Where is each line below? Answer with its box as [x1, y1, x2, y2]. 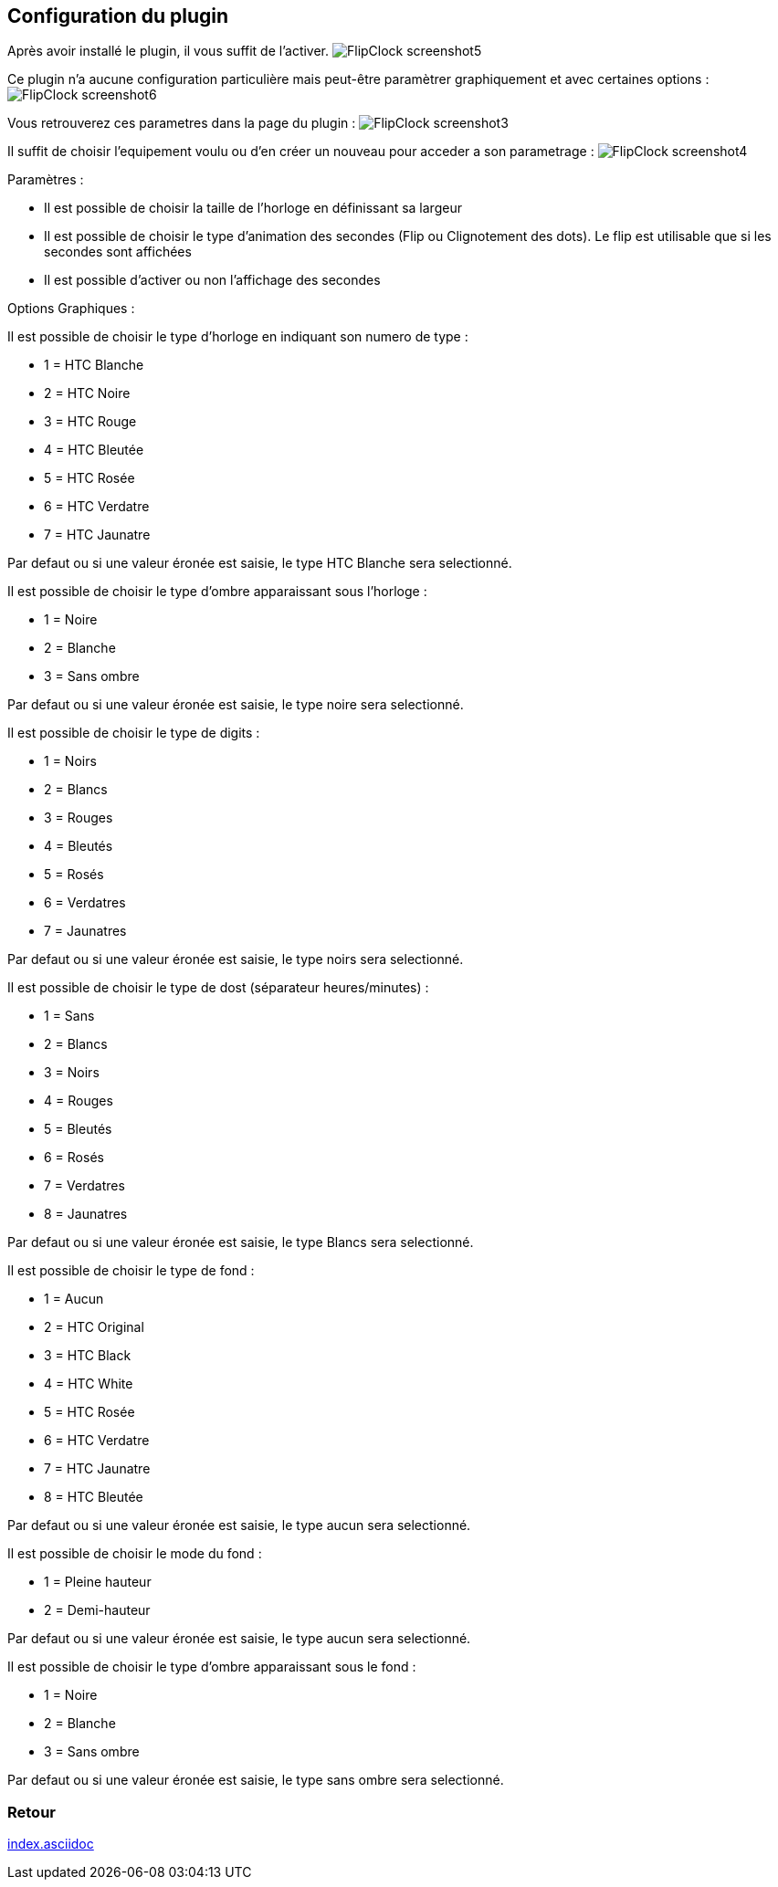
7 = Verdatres [44, 1178, 125, 1194]
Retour [7, 1802, 56, 1821]
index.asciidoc [7, 1836, 94, 1852]
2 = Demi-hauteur [44, 1602, 151, 1619]
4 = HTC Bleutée [44, 442, 144, 458]
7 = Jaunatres [44, 923, 127, 939]
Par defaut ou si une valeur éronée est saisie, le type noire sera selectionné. [7, 697, 464, 713]
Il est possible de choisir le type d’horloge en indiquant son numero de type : [7, 329, 468, 345]
